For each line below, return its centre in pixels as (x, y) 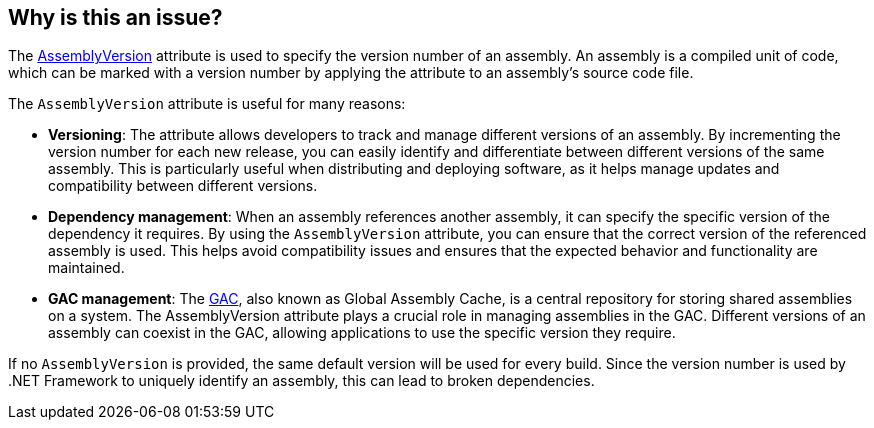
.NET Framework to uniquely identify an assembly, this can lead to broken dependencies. (301, 381)
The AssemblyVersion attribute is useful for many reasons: (207, 104)
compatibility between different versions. (183, 186)
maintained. (86, 268)
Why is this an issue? (115, 17)
